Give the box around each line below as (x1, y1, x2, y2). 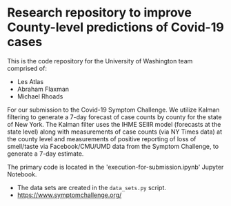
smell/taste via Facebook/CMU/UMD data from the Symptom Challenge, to (7, 142, 219, 150)
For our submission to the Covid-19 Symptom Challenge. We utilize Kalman (7, 105, 220, 114)
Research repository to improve (7, 5, 192, 21)
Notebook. (7, 170, 37, 178)
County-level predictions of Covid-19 (7, 19, 224, 35)
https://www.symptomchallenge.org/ (17, 191, 122, 199)
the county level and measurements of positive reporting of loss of (7, 134, 197, 143)
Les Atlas (17, 77, 43, 85)
